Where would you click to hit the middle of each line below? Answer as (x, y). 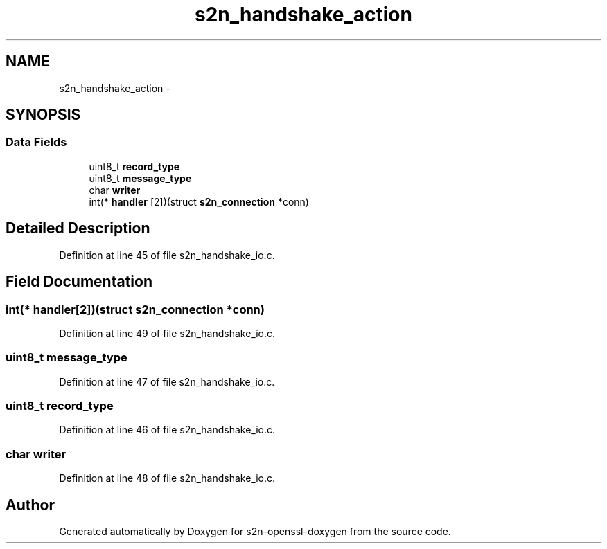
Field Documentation (79, 282)
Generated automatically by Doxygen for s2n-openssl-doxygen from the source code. (255, 531)
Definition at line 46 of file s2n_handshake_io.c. (167, 430)
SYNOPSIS (43, 115)
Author (30, 505)
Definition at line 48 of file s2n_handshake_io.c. (167, 478)
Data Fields (36, 142)
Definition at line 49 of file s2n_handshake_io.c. (167, 333)
